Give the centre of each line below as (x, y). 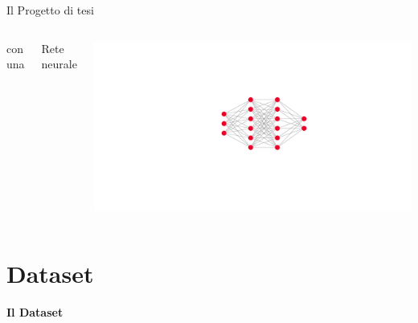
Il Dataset (35, 311)
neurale (59, 64)
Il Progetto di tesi (50, 10)
